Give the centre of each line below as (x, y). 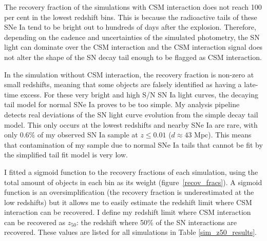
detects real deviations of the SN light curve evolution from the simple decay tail (131, 114)
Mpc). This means (223, 135)
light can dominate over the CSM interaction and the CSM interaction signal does (133, 47)
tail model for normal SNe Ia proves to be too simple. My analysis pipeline (122, 104)
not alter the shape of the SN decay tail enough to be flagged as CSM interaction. (133, 57)
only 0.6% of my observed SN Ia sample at (71, 135)
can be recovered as (35, 222)
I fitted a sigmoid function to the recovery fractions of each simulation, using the (131, 172)
